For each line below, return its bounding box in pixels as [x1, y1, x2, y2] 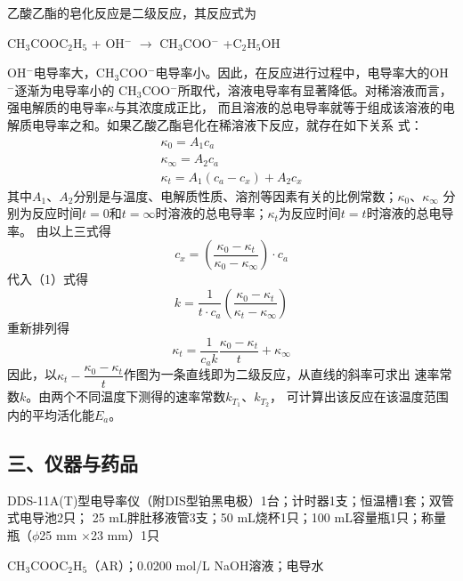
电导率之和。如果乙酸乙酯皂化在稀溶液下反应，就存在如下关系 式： [31, 115, 423, 133]
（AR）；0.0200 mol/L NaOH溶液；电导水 [87, 555, 324, 574]
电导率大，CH [33, 63, 115, 82]
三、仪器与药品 [7, 448, 138, 476]
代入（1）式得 [7, 270, 88, 288]
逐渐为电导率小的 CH [14, 80, 137, 99]
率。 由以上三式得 [7, 221, 111, 239]
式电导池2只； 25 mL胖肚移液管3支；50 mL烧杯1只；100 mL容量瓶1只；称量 [7, 508, 446, 527]
